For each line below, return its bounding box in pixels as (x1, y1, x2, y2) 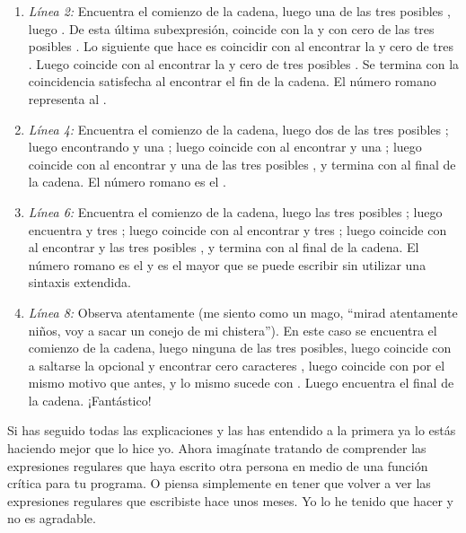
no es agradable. (7, 509, 96, 528)
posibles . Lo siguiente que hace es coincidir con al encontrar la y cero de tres (28, 37, 454, 56)
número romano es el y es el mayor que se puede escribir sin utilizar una (28, 255, 426, 274)
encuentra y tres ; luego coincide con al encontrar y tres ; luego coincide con (28, 220, 447, 239)
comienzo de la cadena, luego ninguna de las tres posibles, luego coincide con (28, 338, 452, 357)
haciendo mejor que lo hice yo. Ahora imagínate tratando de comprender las (7, 439, 426, 458)
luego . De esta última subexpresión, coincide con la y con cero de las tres (28, 19, 435, 38)
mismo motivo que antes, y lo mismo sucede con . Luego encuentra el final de (28, 373, 454, 392)
